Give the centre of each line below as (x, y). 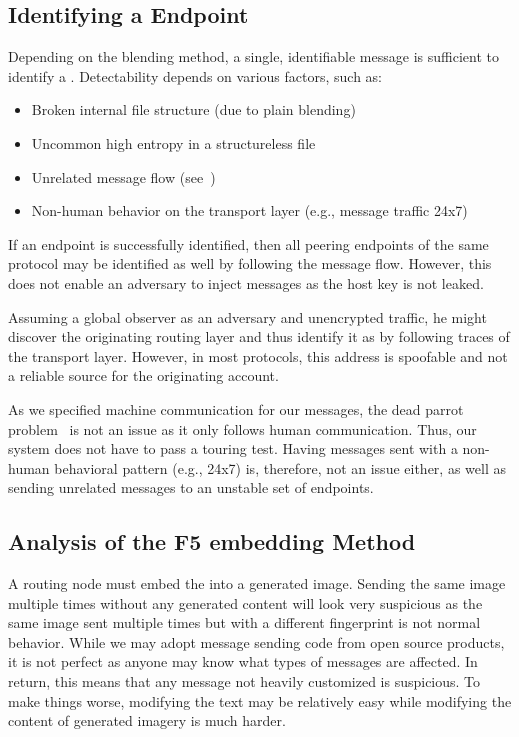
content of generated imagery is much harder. (147, 720)
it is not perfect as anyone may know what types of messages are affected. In (243, 661)
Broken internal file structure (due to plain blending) (193, 109)
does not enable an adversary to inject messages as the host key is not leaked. (246, 282)
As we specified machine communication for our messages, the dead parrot (236, 408)
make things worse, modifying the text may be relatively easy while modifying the (260, 700)
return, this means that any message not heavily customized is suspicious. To (244, 681)
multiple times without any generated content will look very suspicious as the (245, 602)
